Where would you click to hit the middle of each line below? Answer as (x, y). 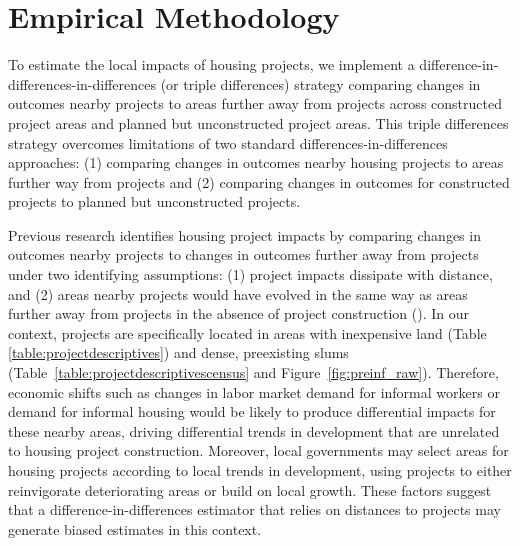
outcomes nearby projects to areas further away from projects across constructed (255, 103)
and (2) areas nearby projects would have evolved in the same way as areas (238, 293)
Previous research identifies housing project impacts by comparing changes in (244, 234)
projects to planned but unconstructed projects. (154, 201)
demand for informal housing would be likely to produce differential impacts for (252, 411)
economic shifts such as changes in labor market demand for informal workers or (254, 391)
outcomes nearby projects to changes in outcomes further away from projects (243, 254)
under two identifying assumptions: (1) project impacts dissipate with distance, (250, 274)
